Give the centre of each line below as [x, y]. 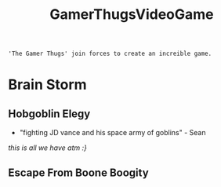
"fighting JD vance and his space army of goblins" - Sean [112, 133]
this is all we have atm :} [48, 148]
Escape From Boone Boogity [78, 172]
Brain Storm [48, 85]
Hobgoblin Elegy [49, 114]
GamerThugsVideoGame [132, 15]
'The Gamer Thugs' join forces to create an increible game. [110, 54]
